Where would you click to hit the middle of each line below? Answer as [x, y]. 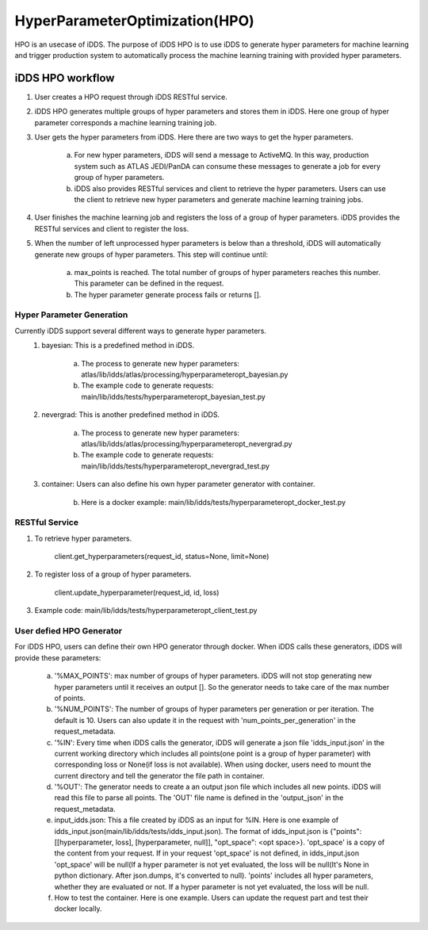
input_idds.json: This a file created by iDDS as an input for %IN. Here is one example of [197, 820]
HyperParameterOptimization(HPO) [135, 21]
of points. [70, 698]
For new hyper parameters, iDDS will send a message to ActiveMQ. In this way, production [222, 155]
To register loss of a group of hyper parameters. [113, 574]
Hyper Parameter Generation [71, 315]
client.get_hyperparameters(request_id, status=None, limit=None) [162, 557]
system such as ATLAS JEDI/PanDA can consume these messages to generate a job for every [227, 166]
